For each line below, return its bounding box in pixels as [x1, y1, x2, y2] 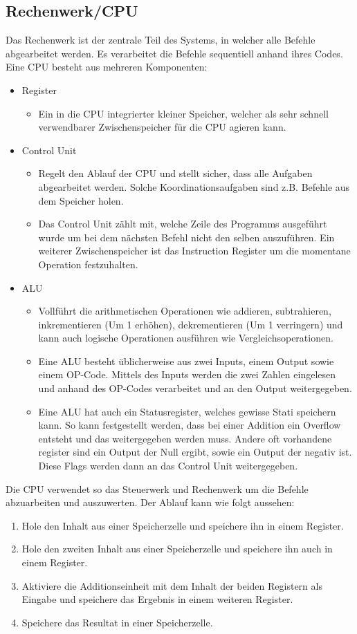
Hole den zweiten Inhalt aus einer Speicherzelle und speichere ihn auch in [21, 541, 333, 556]
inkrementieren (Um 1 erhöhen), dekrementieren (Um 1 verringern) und [38, 317, 343, 331]
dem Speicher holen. [38, 193, 124, 207]
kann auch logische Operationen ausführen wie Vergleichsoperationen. [38, 330, 333, 345]
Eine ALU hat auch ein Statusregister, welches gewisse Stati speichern [38, 404, 336, 418]
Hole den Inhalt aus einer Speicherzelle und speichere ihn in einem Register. [21, 518, 344, 532]
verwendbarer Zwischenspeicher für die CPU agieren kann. [38, 120, 286, 134]
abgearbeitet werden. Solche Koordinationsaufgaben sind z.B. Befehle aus [38, 179, 350, 194]
